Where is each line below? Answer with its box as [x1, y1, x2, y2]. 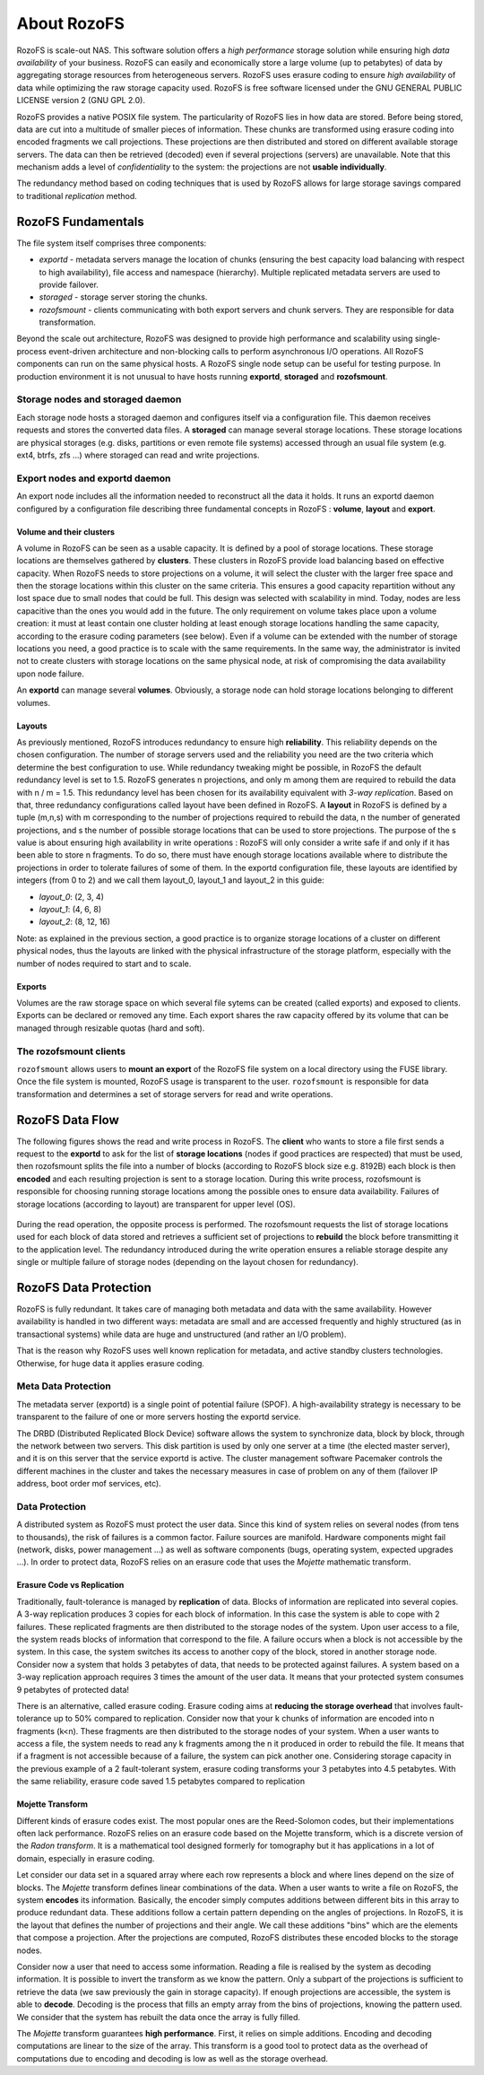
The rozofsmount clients [16, 1045, 125, 1058]
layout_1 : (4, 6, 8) [39, 904, 102, 915]
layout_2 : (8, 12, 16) [39, 916, 111, 928]
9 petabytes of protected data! [16, 1684, 130, 1695]
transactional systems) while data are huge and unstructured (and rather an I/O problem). [16, 1329, 347, 1339]
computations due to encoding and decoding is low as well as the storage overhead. [16, 2053, 329, 2063]
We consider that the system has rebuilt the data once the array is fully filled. [16, 2011, 300, 2022]
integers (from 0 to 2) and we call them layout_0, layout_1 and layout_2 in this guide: [16, 875, 324, 885]
